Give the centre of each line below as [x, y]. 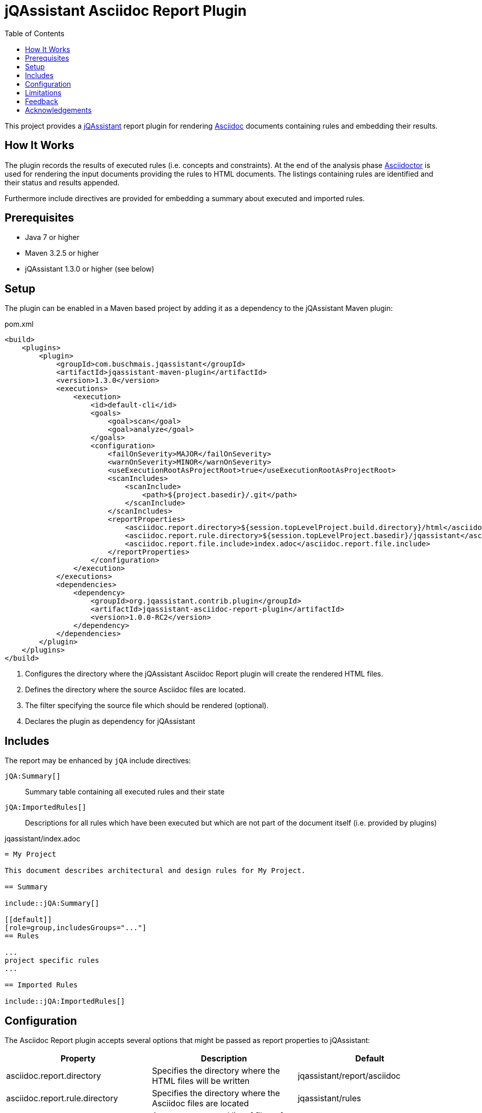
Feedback [42, 101]
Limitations [43, 92]
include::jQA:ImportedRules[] [65, 1001]
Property [78, 1058]
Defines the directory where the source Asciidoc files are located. [135, 690]
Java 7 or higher [52, 237]
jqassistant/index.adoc [43, 839]
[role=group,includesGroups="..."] [76, 928]
